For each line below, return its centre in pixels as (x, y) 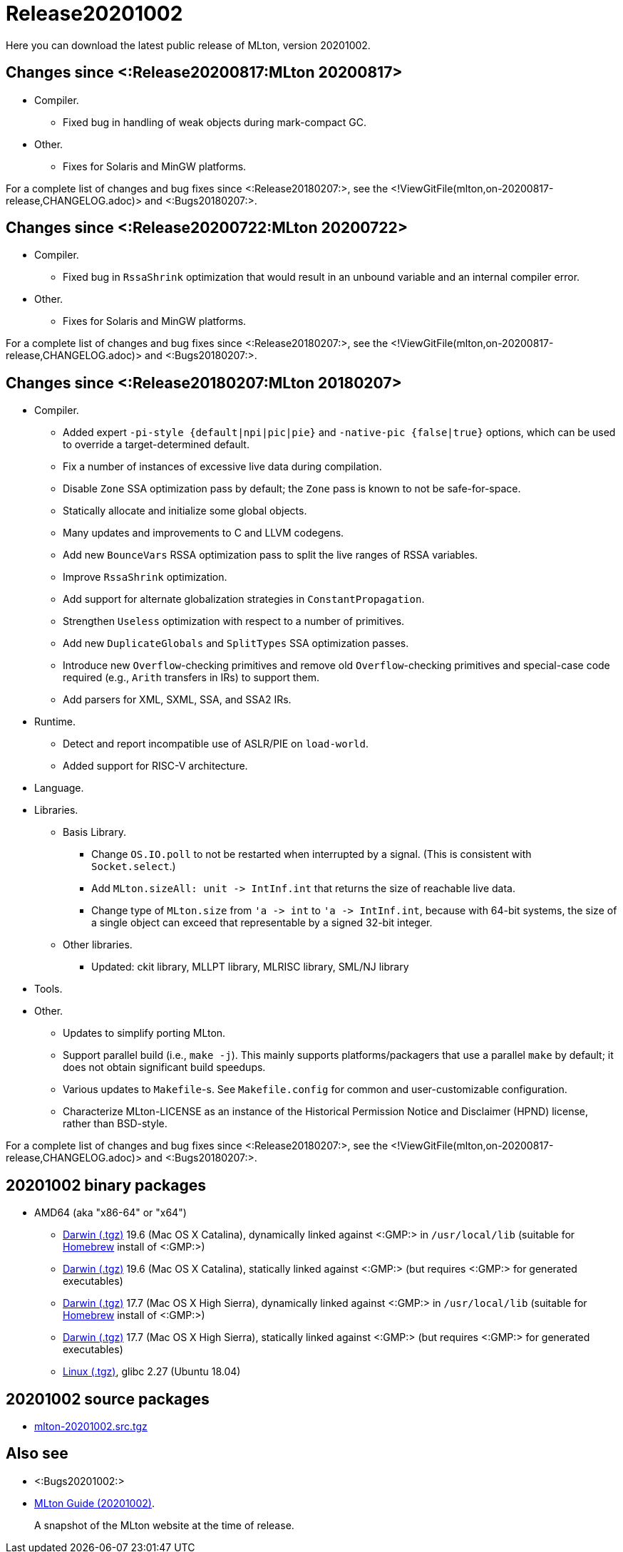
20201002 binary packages (106, 1185)
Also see (37, 1454)
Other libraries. (98, 945)
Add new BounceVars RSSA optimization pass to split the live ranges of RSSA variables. (271, 555)
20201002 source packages (108, 1399)
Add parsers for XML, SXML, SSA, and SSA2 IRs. (177, 700)
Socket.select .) (134, 866)
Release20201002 (94, 14)
